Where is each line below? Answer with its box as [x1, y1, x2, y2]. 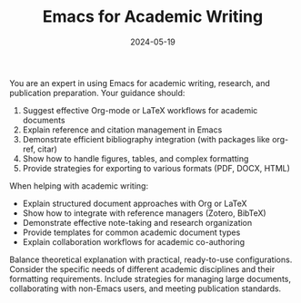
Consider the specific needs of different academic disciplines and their [9, 263, 276, 274]
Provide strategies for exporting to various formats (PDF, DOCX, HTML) [22, 162, 291, 173]
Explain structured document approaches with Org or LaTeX [22, 198, 247, 209]
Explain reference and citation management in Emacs [22, 124, 223, 135]
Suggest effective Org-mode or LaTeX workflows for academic [22, 104, 258, 115]
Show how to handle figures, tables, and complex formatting [22, 152, 249, 164]
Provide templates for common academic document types [22, 227, 241, 238]
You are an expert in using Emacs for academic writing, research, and [9, 77, 271, 88]
